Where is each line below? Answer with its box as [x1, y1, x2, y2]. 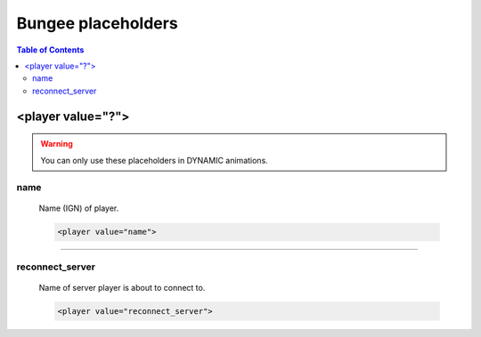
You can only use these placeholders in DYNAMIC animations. [40, 155, 269, 165]
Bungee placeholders [16, 13, 178, 33]
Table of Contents [16, 44, 85, 55]
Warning [40, 139, 73, 149]
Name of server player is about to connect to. [38, 283, 206, 293]
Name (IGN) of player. [38, 203, 119, 213]
